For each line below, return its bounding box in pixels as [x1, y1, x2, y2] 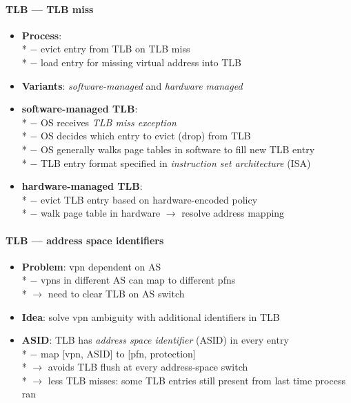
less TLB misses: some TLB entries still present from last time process [48, 373, 345, 387]
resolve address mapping [181, 206, 285, 220]
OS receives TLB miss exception [41, 115, 177, 129]
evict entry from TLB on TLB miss [41, 41, 190, 56]
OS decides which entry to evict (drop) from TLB [41, 128, 251, 143]
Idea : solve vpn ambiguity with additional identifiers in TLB [21, 309, 280, 324]
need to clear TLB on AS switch [48, 286, 185, 300]
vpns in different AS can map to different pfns [41, 273, 236, 287]
